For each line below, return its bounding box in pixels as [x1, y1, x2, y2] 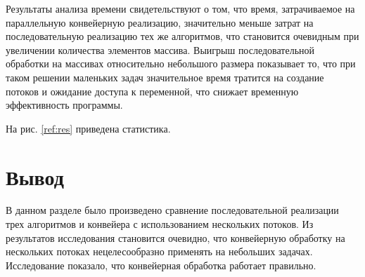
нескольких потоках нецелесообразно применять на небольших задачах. [6, 244, 313, 259]
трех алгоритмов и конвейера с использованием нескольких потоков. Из [6, 217, 314, 231]
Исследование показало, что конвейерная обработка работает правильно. [6, 257, 316, 272]
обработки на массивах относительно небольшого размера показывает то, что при [6, 56, 356, 71]
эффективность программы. [6, 97, 123, 112]
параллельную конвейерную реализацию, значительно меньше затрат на [6, 15, 314, 29]
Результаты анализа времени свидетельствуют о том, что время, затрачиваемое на [6, 1, 355, 15]
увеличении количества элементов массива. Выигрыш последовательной [6, 42, 315, 57]
